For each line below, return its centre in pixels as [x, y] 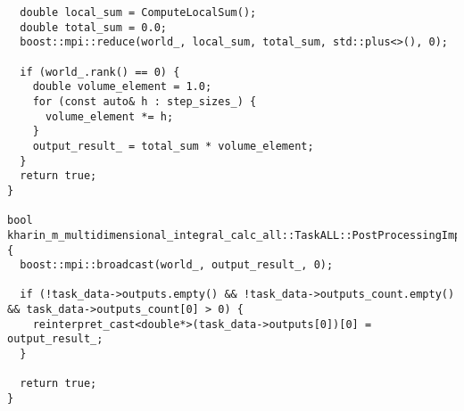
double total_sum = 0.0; [93, 27]
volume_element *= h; [109, 116]
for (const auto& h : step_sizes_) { [145, 101]
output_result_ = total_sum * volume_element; [173, 146]
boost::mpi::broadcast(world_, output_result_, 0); [177, 265]
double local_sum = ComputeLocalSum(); [138, 12]
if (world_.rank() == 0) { [100, 72]
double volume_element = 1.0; [122, 87]
